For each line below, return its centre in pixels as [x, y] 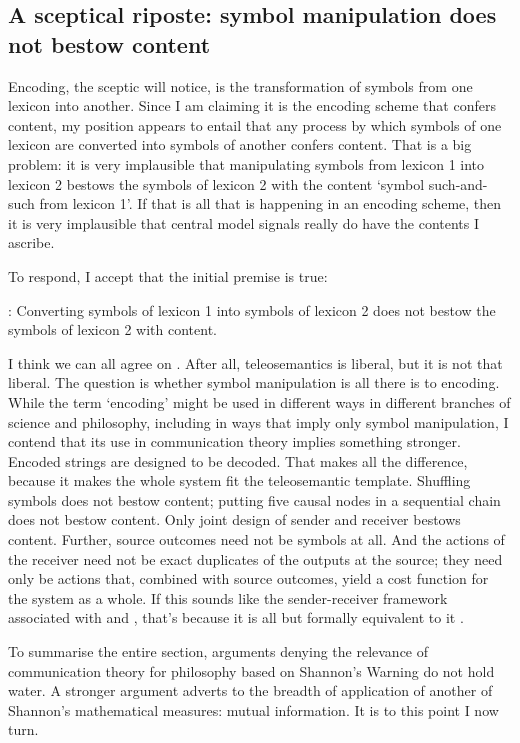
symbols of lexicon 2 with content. [112, 329]
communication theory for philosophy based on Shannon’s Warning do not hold [251, 670]
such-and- [458, 183]
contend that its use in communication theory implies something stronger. [234, 441]
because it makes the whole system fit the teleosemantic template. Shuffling [239, 480]
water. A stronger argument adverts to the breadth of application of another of [250, 690]
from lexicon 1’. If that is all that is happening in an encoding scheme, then [270, 203]
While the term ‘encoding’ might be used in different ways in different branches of [259, 401]
